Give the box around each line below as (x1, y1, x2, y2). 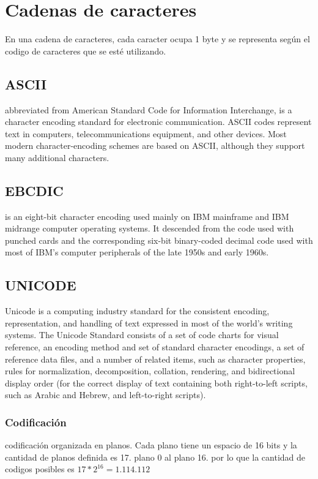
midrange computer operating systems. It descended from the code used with (5, 222, 294, 235)
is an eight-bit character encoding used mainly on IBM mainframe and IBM (5, 209, 289, 222)
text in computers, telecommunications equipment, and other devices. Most (5, 127, 287, 140)
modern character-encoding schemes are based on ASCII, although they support (5, 139, 305, 152)
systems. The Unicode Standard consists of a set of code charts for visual (5, 328, 279, 341)
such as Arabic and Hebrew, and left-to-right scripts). (5, 388, 206, 401)
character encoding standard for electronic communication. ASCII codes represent (5, 115, 312, 128)
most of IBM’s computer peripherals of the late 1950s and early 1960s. (5, 246, 269, 258)
